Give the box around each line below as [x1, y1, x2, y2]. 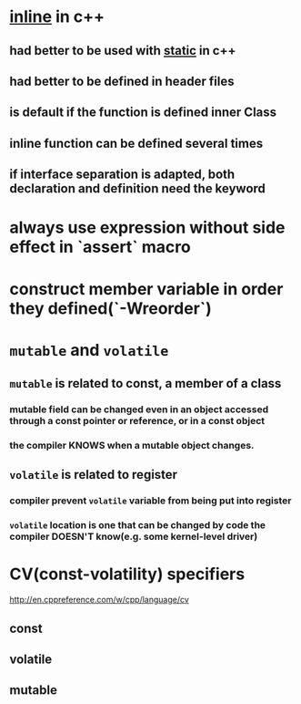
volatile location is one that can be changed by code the [9, 519, 266, 532]
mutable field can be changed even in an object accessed [9, 403, 269, 416]
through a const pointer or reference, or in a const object [9, 415, 266, 428]
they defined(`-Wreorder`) [9, 298, 212, 318]
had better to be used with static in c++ [9, 43, 236, 58]
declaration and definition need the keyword [9, 181, 266, 197]
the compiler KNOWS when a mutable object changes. [9, 439, 255, 451]
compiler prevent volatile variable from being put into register [9, 494, 292, 507]
